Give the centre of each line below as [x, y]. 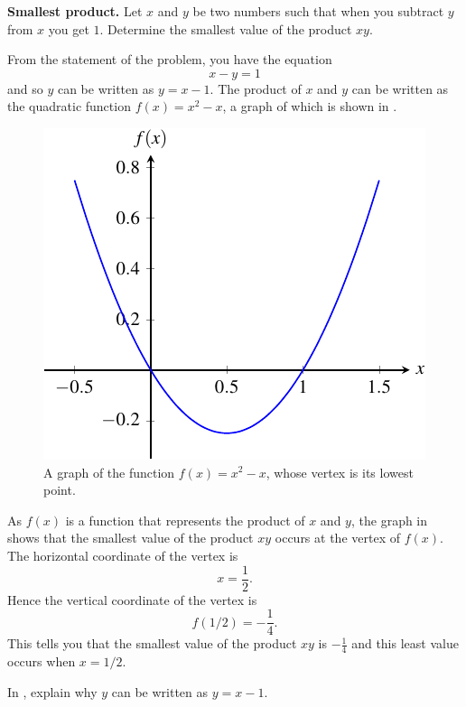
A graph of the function [109, 472]
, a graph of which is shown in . [310, 106]
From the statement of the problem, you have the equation [170, 59]
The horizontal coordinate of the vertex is [123, 555]
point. [60, 490]
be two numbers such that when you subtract [318, 11]
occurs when [42, 661]
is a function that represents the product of [185, 520]
